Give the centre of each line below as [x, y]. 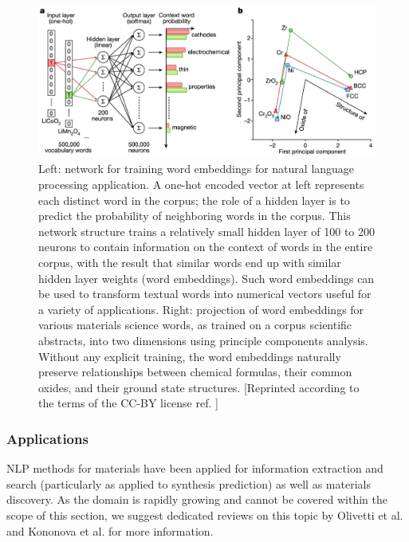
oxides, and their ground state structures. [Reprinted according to [199, 387]
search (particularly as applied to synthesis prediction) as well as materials [189, 483]
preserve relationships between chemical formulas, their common [195, 372]
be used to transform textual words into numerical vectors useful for [205, 294]
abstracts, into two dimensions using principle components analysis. [203, 340]
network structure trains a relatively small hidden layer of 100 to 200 [207, 231]
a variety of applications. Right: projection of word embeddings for [201, 309]
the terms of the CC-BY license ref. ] [128, 403]
